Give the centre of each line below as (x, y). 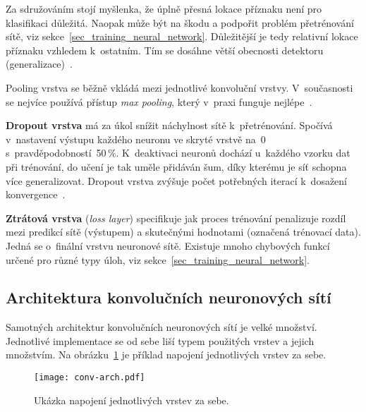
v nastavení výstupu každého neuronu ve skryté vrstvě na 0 (136, 139)
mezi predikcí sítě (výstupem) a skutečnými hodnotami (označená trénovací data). (183, 232)
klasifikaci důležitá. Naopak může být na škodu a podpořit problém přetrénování (180, 22)
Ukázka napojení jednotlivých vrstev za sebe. (132, 400)
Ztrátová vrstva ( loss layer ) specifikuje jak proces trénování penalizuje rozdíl (176, 218)
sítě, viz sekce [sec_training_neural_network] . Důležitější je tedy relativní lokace (182, 36)
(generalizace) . (39, 64)
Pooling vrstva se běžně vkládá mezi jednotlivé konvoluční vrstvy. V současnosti (179, 87)
